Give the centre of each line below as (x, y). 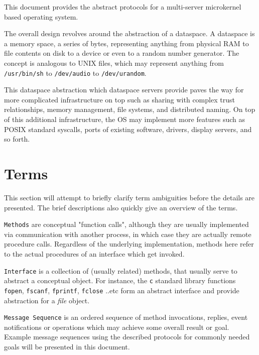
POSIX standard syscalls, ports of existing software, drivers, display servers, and (128, 129)
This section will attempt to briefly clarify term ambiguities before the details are (129, 197)
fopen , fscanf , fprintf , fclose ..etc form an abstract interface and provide (122, 290)
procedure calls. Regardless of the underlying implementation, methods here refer (129, 244)
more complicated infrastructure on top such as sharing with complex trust (119, 99)
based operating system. (41, 16)
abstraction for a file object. (47, 300)
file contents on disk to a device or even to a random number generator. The (122, 53)
